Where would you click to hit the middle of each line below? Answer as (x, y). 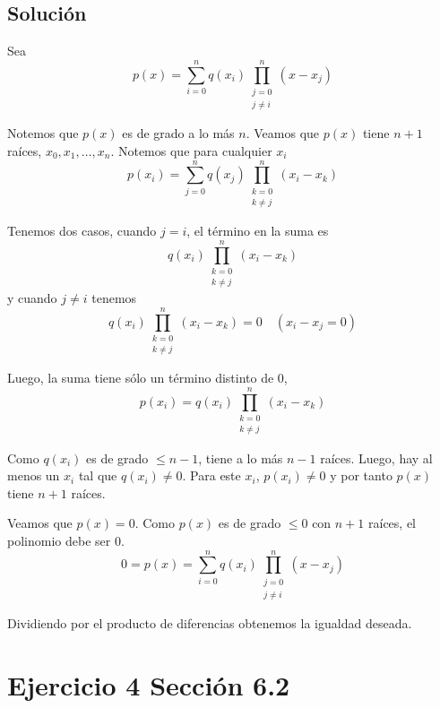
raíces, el (392, 523)
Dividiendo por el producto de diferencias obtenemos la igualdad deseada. (210, 623)
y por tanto (361, 475)
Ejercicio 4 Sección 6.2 (149, 684)
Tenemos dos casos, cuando (82, 231)
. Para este (211, 475)
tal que (98, 475)
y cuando (32, 298)
